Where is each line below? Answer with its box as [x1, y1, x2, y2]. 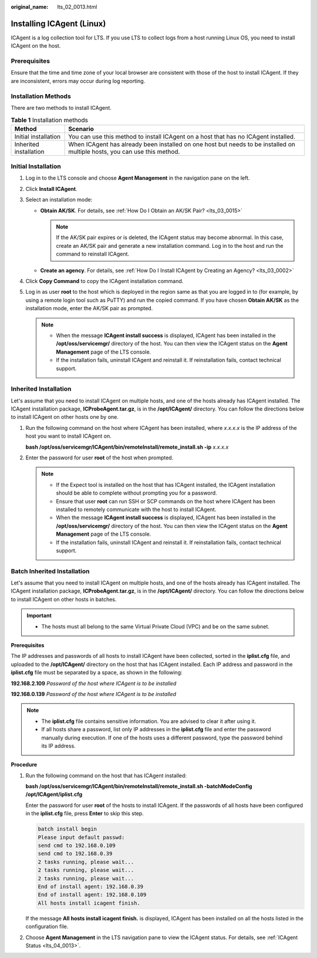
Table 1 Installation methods [11, 116, 88, 124]
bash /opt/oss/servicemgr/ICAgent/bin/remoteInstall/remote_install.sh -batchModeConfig [25, 783, 252, 790]
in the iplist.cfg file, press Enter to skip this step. [25, 810, 144, 817]
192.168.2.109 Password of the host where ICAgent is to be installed [11, 680, 177, 687]
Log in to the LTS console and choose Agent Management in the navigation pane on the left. [25, 174, 250, 181]
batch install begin [38, 826, 97, 832]
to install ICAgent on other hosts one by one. [11, 414, 119, 421]
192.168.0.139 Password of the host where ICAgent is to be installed [11, 690, 176, 697]
